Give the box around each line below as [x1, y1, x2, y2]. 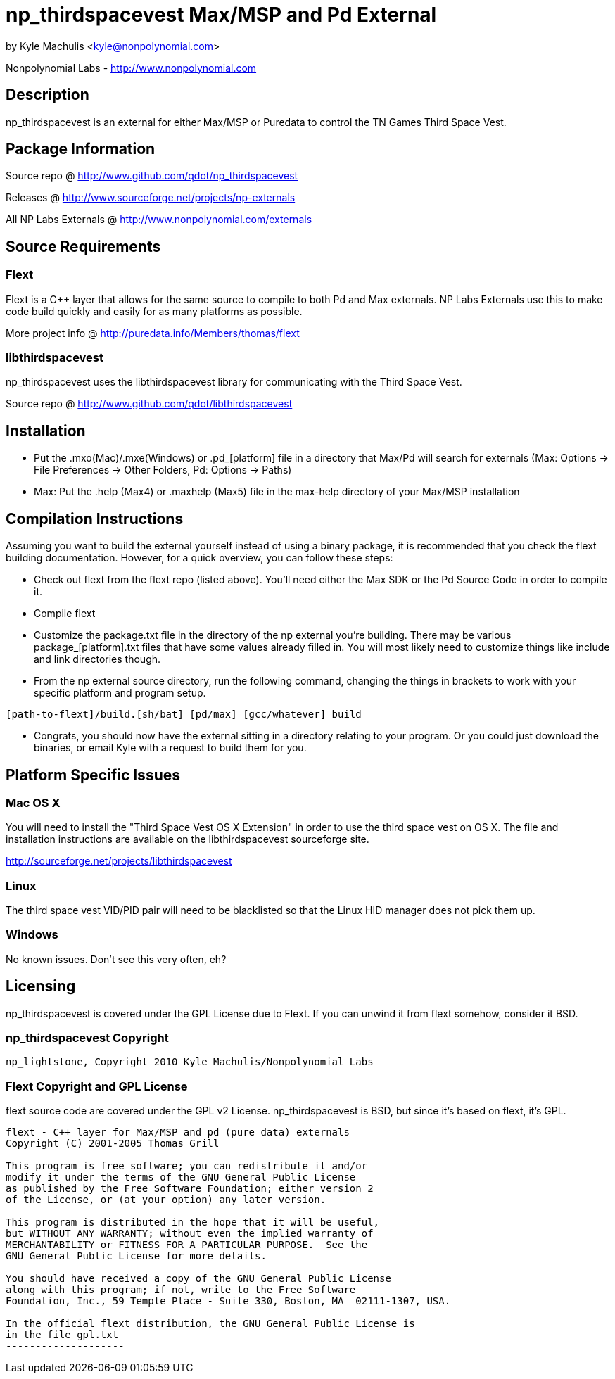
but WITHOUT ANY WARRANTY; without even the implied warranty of [6, 1228, 374, 1240]
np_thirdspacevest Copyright [6, 1031, 169, 1046]
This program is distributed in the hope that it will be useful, [6, 1216, 380, 1228]
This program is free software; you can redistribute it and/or [6, 1160, 368, 1172]
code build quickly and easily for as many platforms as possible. [6, 305, 303, 317]
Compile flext [34, 607, 96, 620]
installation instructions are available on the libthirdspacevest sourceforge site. [6, 833, 369, 846]
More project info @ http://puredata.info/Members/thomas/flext [6, 326, 300, 339]
